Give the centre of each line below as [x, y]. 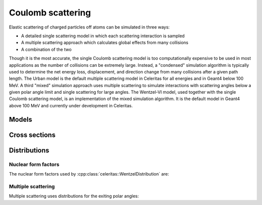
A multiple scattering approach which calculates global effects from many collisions [105, 43]
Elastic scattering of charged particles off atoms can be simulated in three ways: [89, 27]
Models [21, 119]
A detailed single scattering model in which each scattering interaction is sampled [103, 36]
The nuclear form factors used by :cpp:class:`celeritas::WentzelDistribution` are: [89, 174]
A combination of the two [46, 49]
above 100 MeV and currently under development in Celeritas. [71, 105]
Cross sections [32, 135]
